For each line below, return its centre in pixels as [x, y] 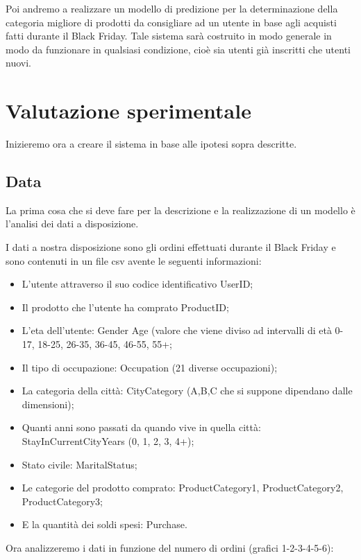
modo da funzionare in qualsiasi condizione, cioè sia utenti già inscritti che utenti [178, 49]
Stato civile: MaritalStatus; [79, 464]
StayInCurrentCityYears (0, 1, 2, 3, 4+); [108, 441]
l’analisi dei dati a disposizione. [72, 224]
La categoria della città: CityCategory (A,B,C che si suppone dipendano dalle [187, 391]
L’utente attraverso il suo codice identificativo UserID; [137, 284]
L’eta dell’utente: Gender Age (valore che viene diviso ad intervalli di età [177, 330]
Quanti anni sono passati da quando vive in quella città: [141, 427]
